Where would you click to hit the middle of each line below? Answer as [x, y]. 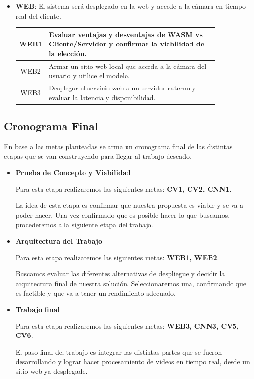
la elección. [68, 53]
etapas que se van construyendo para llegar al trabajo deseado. [98, 156]
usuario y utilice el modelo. [89, 76]
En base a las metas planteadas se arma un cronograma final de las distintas [118, 146]
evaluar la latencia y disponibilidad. [102, 97]
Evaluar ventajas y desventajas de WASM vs [126, 34]
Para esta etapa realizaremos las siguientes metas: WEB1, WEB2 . [117, 257]
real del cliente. [38, 15]
